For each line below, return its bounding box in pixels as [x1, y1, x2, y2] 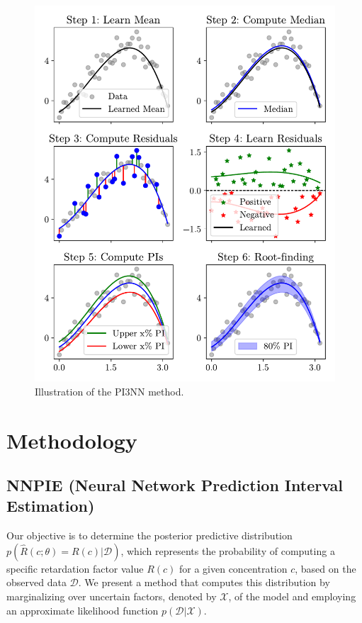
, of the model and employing [228, 589, 356, 604]
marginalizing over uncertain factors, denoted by [6, 589, 217, 604]
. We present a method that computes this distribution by [78, 575, 330, 590]
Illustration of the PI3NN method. [35, 383, 184, 398]
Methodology [6, 425, 137, 454]
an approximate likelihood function [6, 602, 159, 617]
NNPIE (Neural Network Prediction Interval [6, 474, 344, 496]
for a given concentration [179, 561, 288, 576]
